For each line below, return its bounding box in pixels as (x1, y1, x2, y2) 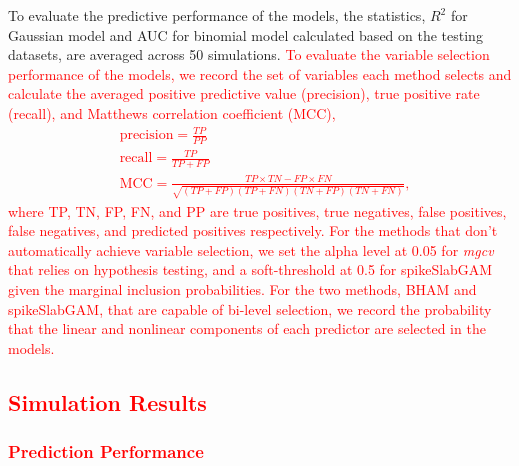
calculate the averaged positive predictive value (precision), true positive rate (8, 83, 480, 104)
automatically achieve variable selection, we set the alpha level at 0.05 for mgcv (8, 239, 494, 260)
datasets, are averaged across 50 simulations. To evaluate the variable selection (8, 44, 490, 65)
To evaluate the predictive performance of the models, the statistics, (8, 5, 426, 25)
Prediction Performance (8, 439, 204, 464)
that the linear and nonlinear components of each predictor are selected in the (8, 318, 486, 339)
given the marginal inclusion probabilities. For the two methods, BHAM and (8, 278, 477, 299)
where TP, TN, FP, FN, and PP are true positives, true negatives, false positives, (8, 200, 507, 221)
